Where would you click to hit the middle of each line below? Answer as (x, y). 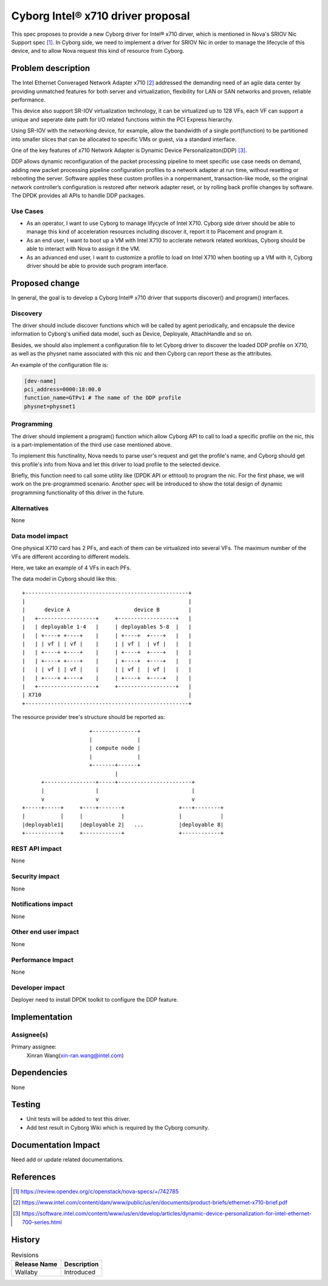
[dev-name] (40, 381)
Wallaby (26, 1272)
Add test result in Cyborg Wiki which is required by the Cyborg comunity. (118, 1127)
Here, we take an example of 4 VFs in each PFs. (71, 568)
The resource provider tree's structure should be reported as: (88, 717)
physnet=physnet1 (50, 406)
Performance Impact (43, 960)
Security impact (36, 876)
